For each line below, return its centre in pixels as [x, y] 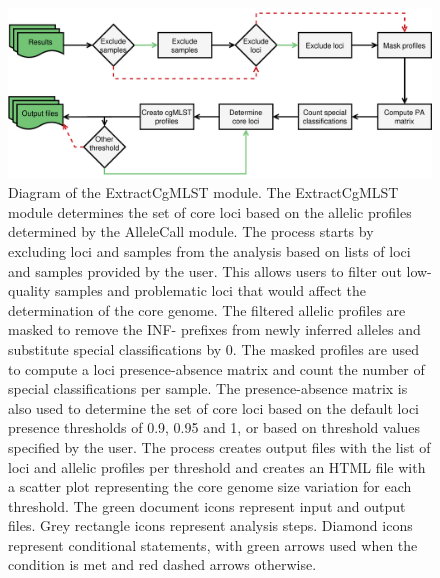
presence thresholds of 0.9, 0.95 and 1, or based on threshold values [214, 427]
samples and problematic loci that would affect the [210, 290]
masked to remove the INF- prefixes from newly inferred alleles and [214, 329]
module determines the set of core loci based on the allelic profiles [210, 211]
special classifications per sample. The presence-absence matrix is [208, 388]
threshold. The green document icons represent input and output [207, 505]
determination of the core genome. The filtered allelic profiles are [207, 309]
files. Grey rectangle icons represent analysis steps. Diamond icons [210, 525]
